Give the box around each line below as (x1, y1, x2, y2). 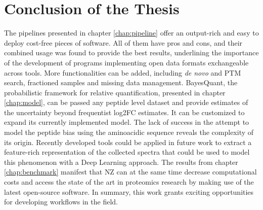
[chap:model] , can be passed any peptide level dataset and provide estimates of (4, 97, 248, 108)
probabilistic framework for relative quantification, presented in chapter (4, 87, 226, 97)
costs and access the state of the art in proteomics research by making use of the (4, 177, 254, 187)
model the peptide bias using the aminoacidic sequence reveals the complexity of (4, 127, 254, 137)
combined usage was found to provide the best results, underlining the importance (4, 47, 259, 58)
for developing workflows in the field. (4, 196, 118, 207)
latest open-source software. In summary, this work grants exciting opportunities (4, 186, 254, 197)
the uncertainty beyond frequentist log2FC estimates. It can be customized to (4, 107, 245, 117)
